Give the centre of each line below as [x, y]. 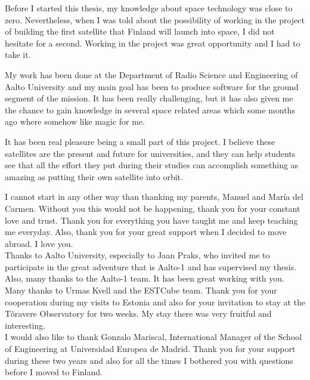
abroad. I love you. [39, 243]
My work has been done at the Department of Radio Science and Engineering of [151, 74]
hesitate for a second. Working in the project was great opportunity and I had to [153, 43]
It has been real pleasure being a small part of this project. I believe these [140, 141]
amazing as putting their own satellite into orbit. [94, 176]
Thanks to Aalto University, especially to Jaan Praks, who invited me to [137, 255]
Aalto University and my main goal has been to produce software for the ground [152, 86]
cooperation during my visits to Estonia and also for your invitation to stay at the [155, 302]
